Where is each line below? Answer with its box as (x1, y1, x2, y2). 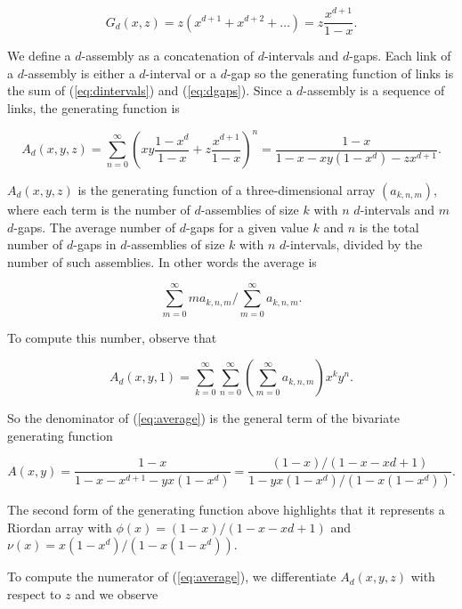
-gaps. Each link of (349, 46, 451, 65)
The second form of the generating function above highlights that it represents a (7, 500, 445, 519)
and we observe (75, 584, 158, 603)
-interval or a (145, 63, 217, 82)
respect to (7, 584, 61, 603)
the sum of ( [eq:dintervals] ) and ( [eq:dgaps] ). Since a (7, 81, 293, 100)
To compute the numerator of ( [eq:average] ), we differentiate (7, 567, 336, 586)
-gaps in (73, 235, 117, 254)
